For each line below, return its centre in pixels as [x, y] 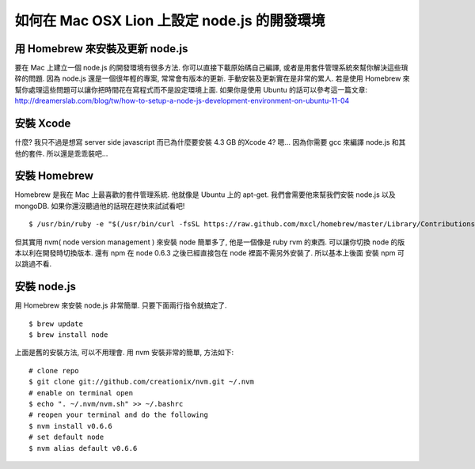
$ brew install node [68, 335]
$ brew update [56, 323]
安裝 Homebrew [54, 176]
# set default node [66, 437]
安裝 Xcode [43, 124]
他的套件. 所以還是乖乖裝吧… [61, 153]
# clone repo [54, 371]
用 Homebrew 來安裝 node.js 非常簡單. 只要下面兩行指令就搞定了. [121, 305]
